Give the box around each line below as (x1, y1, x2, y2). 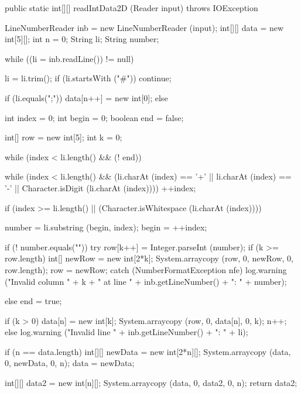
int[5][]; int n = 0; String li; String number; (5, 33, 159, 45)
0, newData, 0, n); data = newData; (5, 357, 135, 369)
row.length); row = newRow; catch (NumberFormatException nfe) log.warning (5, 263, 287, 275)
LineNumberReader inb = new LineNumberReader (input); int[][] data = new (5, 21, 284, 33)
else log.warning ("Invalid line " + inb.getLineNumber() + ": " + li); (5, 326, 248, 338)
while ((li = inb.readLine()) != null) (5, 52, 134, 64)
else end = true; (5, 295, 62, 307)
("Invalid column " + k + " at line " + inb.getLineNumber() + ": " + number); (5, 275, 287, 287)
